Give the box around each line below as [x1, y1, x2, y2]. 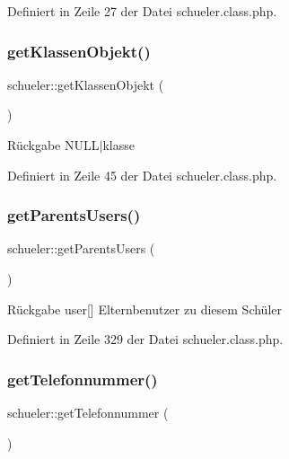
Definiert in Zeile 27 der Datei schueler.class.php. [7, 2, 277, 20]
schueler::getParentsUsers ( [7, 239, 155, 258]
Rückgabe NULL [7, 136, 100, 154]
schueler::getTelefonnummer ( [7, 403, 169, 421]
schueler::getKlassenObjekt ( [7, 75, 164, 93]
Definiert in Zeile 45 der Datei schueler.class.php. [7, 165, 277, 184]
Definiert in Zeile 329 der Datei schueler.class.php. [7, 330, 284, 349]
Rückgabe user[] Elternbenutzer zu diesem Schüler [7, 299, 282, 318]
